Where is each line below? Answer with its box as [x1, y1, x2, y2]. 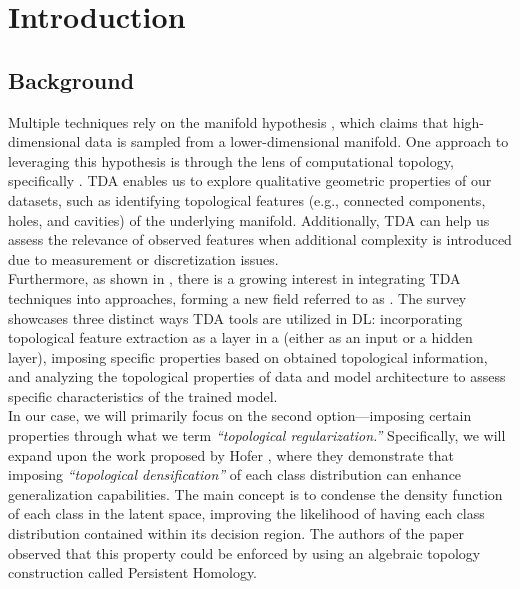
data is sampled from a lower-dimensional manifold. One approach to [85, 131, 509, 152]
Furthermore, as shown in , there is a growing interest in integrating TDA [8, 268, 461, 289]
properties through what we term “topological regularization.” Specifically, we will [8, 425, 506, 446]
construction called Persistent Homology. [8, 562, 258, 583]
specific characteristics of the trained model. [8, 385, 278, 406]
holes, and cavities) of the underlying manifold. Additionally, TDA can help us [8, 209, 490, 230]
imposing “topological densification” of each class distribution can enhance [8, 464, 462, 485]
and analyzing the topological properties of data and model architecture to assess [8, 366, 506, 387]
